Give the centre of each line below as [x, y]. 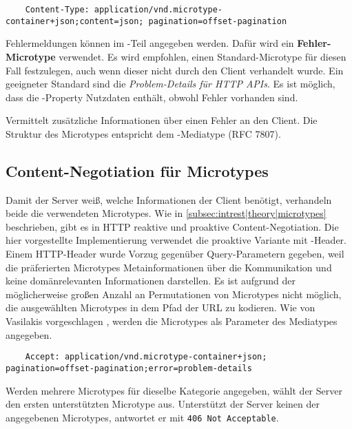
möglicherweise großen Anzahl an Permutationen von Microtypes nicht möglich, [174, 294]
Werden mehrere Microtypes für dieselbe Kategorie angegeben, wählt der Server [174, 390]
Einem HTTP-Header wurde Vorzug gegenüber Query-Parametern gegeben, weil [175, 254]
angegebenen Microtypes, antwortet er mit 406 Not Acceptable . [142, 417]
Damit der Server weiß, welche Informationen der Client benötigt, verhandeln [169, 199]
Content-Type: [57, 10]
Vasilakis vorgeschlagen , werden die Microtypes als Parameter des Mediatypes [172, 321]
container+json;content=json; [75, 21]
